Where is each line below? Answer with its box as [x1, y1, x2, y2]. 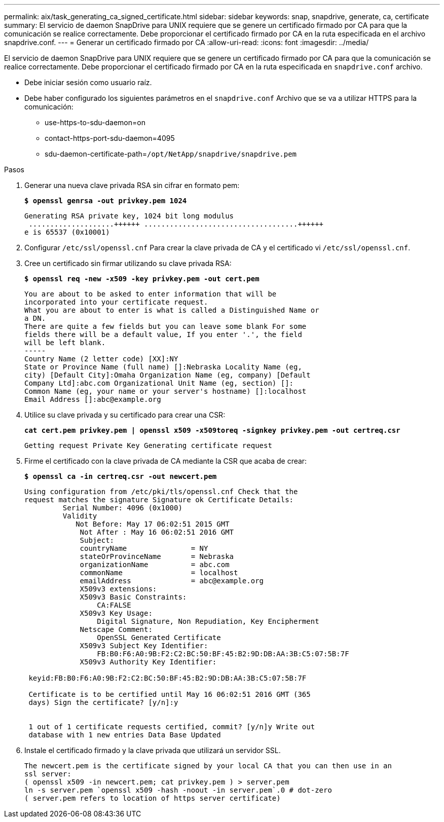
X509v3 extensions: [80, 585, 157, 593]
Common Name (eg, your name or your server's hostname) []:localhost [24, 387, 307, 395]
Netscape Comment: [80, 625, 153, 633]
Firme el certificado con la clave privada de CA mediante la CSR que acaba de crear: [24, 457, 307, 465]
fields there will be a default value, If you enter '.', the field [24, 330, 302, 339]
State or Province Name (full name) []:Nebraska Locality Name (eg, [24, 363, 302, 371]
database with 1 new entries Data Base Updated [28, 731, 221, 739]
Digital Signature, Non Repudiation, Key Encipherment [97, 617, 319, 625]
